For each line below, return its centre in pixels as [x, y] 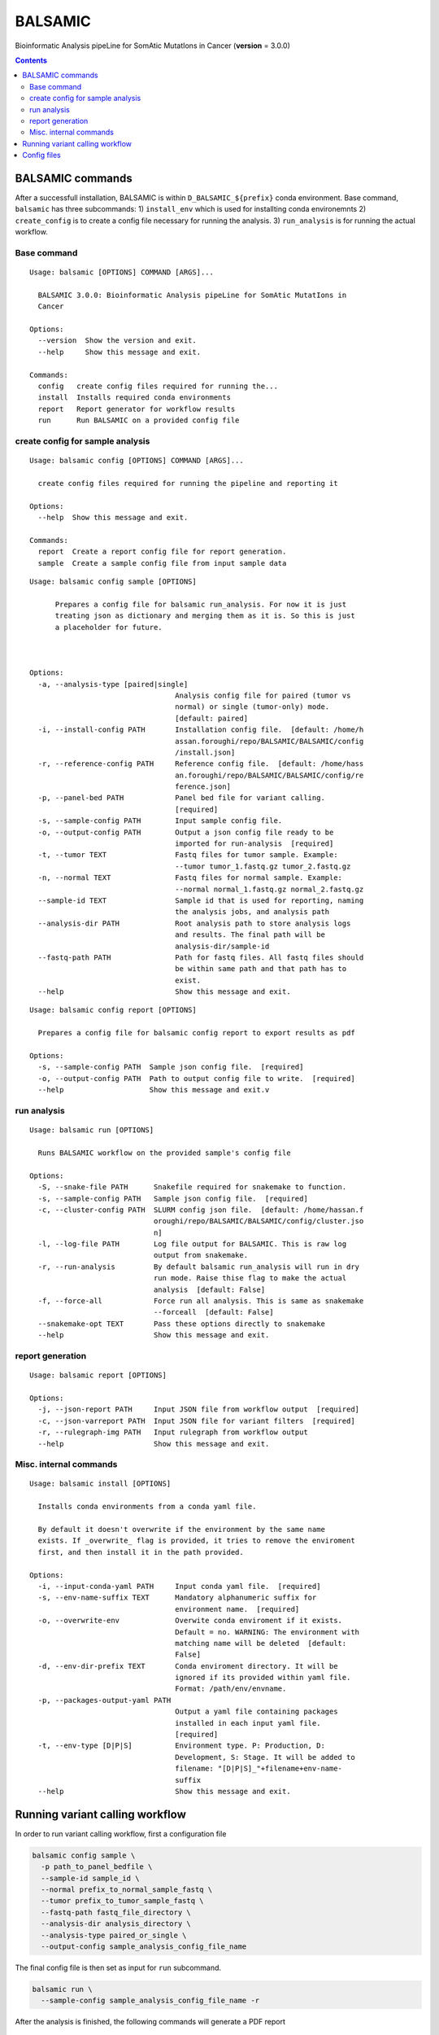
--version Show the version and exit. [117, 341]
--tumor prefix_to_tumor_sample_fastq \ [122, 1901]
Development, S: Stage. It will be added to [265, 1757]
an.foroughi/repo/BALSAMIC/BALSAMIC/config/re [269, 775]
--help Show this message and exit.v [154, 1090]
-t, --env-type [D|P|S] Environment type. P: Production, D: [181, 1746]
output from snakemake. [200, 1255]
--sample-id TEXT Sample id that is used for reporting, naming [201, 900]
